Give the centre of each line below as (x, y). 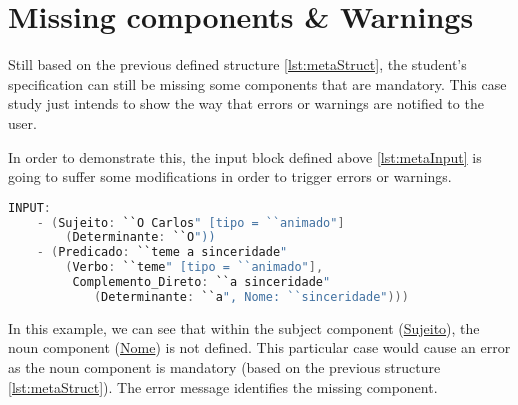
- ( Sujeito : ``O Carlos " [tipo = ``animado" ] (190, 222)
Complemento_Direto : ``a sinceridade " (201, 282)
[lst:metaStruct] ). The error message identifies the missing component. (223, 386)
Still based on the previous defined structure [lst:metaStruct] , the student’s (237, 64)
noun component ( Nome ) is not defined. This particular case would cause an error (259, 347)
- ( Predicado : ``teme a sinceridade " (162, 252)
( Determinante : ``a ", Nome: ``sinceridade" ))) (251, 296)
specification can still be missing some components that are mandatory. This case (257, 83)
